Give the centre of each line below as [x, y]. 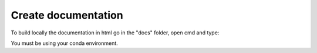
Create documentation [67, 15]
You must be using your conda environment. [65, 43]
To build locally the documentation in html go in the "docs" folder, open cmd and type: [115, 33]
